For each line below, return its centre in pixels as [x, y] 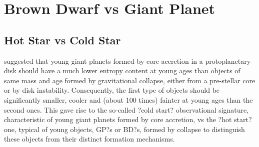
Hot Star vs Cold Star [62, 40]
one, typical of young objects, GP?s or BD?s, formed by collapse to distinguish [124, 129]
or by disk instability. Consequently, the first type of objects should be [112, 90]
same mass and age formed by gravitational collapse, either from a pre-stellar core [130, 80]
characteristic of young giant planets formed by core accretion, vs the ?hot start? [128, 119]
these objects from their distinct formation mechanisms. [89, 139]
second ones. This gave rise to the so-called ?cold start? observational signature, [126, 109]
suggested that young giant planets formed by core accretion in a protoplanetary [127, 61]
